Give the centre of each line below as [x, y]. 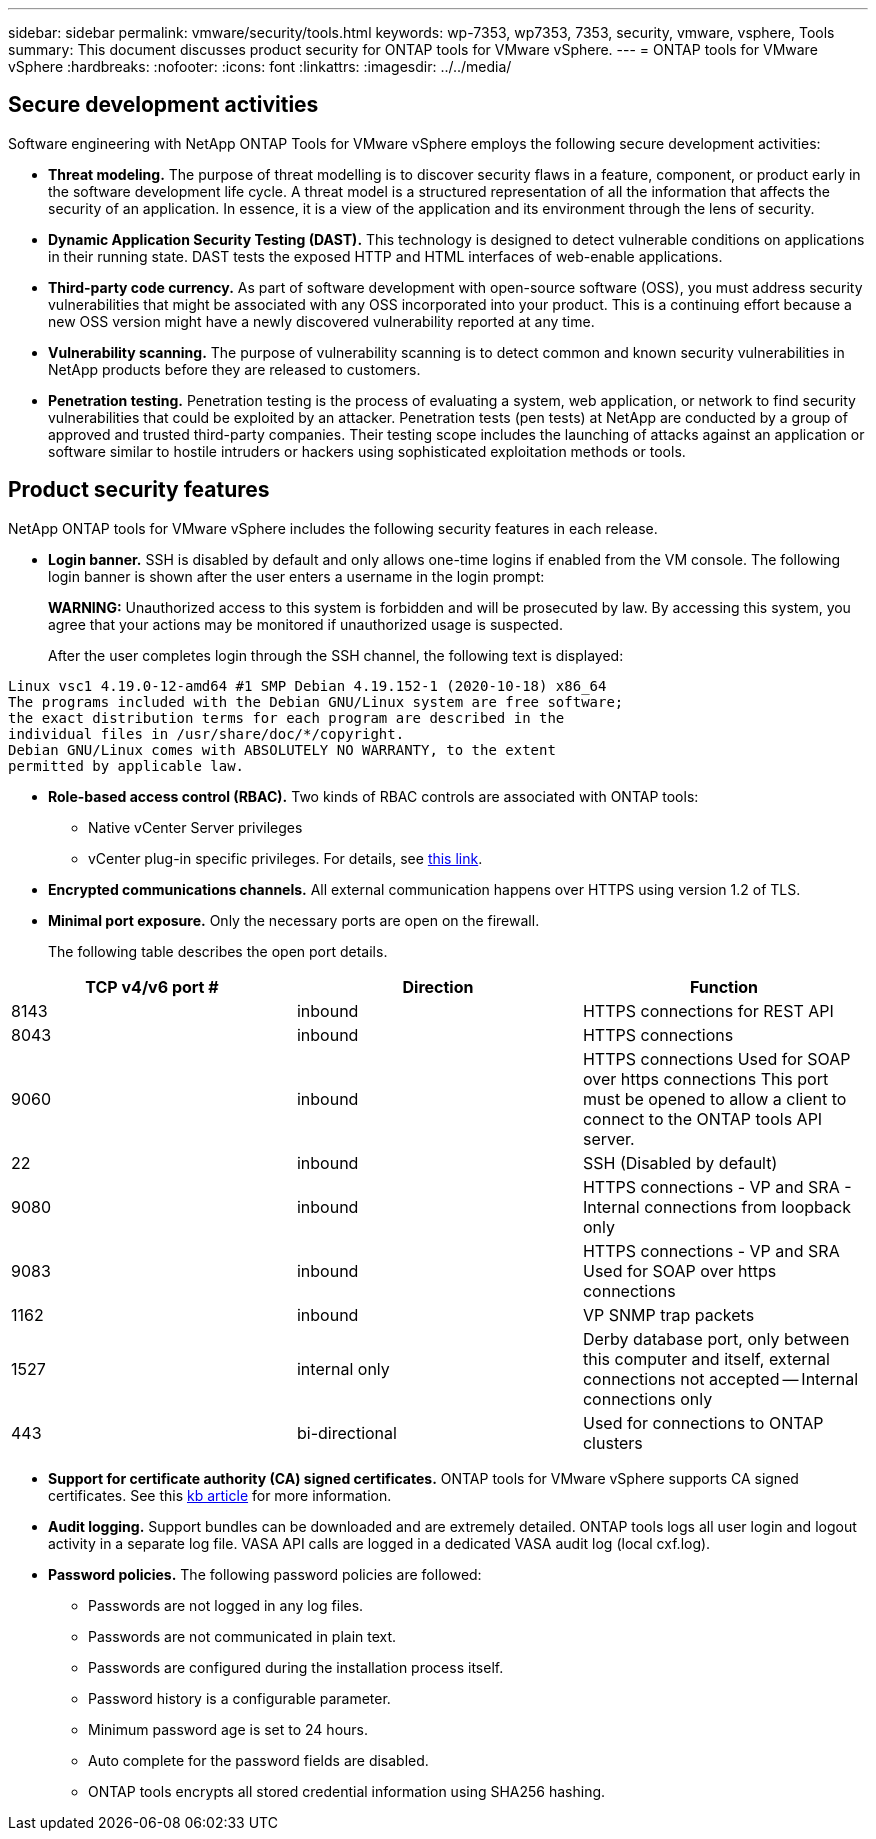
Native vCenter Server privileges [195, 827]
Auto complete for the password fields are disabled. [258, 1760]
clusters [612, 1442]
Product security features [139, 490]
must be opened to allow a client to [714, 1098]
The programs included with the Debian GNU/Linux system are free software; [316, 701]
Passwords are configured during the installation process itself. [296, 1667]
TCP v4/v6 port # [152, 986]
